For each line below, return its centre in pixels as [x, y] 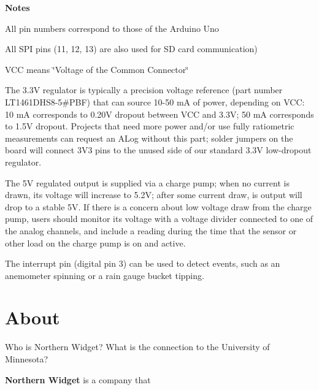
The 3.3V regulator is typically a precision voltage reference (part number [144, 90]
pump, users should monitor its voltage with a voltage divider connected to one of [159, 219]
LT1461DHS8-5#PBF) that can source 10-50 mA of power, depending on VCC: [155, 101]
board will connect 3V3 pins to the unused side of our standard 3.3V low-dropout [158, 150]
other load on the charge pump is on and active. [95, 243]
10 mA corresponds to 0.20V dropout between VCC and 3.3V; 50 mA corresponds [159, 114]
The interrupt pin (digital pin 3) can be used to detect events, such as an [143, 263]
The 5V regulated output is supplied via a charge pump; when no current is [147, 182]
